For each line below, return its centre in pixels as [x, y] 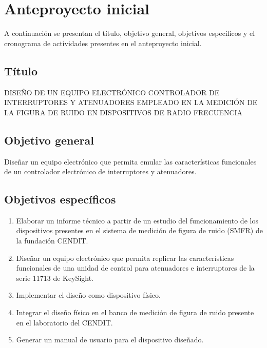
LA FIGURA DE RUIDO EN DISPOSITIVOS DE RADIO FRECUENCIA [123, 112]
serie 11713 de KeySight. [55, 278]
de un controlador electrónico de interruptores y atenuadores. [100, 171]
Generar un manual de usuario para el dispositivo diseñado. [110, 340]
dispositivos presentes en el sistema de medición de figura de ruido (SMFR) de [139, 230]
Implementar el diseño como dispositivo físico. [88, 295]
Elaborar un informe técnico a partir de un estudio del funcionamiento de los [137, 220]
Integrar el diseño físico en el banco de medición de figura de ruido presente [135, 312]
